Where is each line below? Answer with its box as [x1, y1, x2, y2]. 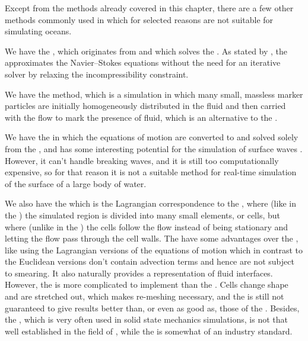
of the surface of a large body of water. [5, 177, 147, 189]
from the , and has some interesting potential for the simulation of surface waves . [5, 142, 303, 155]
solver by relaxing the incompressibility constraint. [5, 67, 189, 80]
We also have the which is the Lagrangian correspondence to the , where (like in [5, 197, 296, 210]
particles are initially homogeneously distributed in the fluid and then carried [5, 99, 286, 112]
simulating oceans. [5, 25, 72, 37]
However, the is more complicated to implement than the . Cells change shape [5, 278, 288, 291]
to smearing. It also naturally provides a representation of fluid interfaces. [5, 266, 273, 279]
